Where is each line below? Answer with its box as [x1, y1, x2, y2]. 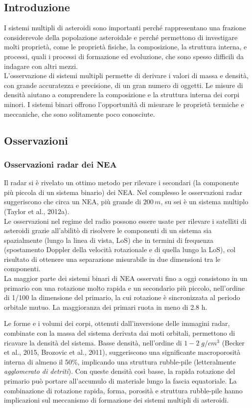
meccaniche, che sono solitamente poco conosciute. [4, 108, 155, 119]
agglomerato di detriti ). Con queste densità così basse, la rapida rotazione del [4, 366, 235, 376]
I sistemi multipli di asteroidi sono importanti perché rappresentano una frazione [4, 22, 246, 33]
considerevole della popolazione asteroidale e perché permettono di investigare [4, 32, 238, 42]
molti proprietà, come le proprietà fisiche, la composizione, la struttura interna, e [4, 42, 247, 52]
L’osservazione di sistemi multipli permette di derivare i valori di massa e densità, [4, 70, 249, 81]
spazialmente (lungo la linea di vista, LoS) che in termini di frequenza [4, 235, 213, 245]
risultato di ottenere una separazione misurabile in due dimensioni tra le [4, 254, 221, 264]
